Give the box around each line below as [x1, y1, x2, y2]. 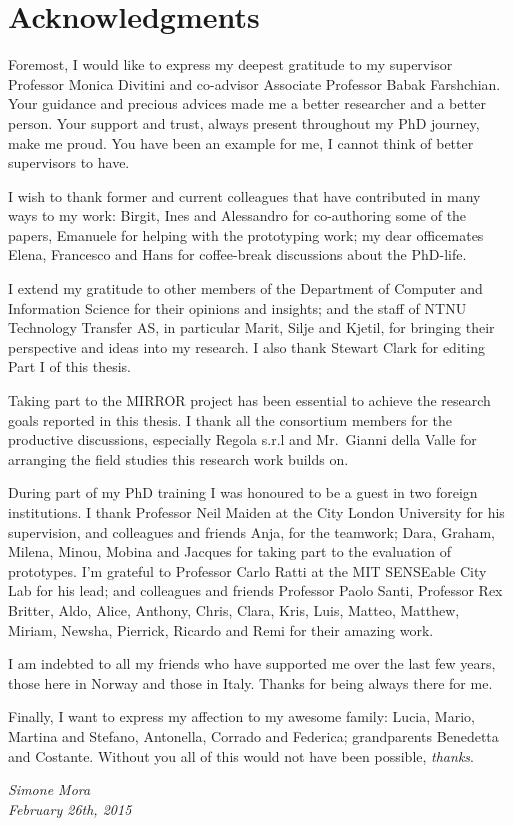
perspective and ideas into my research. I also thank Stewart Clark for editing [8, 336, 485, 357]
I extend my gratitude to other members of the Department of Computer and [8, 278, 483, 299]
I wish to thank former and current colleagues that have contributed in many [8, 185, 481, 206]
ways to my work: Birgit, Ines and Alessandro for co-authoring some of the [8, 205, 467, 226]
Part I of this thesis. [8, 356, 131, 377]
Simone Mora [8, 779, 91, 800]
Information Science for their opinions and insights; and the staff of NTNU [8, 297, 467, 318]
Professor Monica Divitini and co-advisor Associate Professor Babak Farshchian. [8, 73, 501, 94]
